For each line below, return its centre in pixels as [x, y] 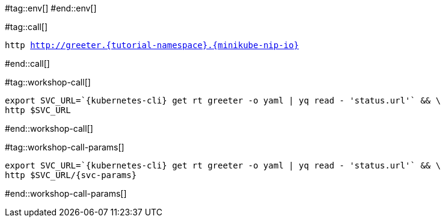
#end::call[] [27, 63]
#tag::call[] [26, 27]
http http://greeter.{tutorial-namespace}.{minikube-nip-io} [152, 45]
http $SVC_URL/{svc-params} [71, 175]
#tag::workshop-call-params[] [65, 147]
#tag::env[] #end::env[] [51, 8]
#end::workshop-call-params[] [66, 193]
